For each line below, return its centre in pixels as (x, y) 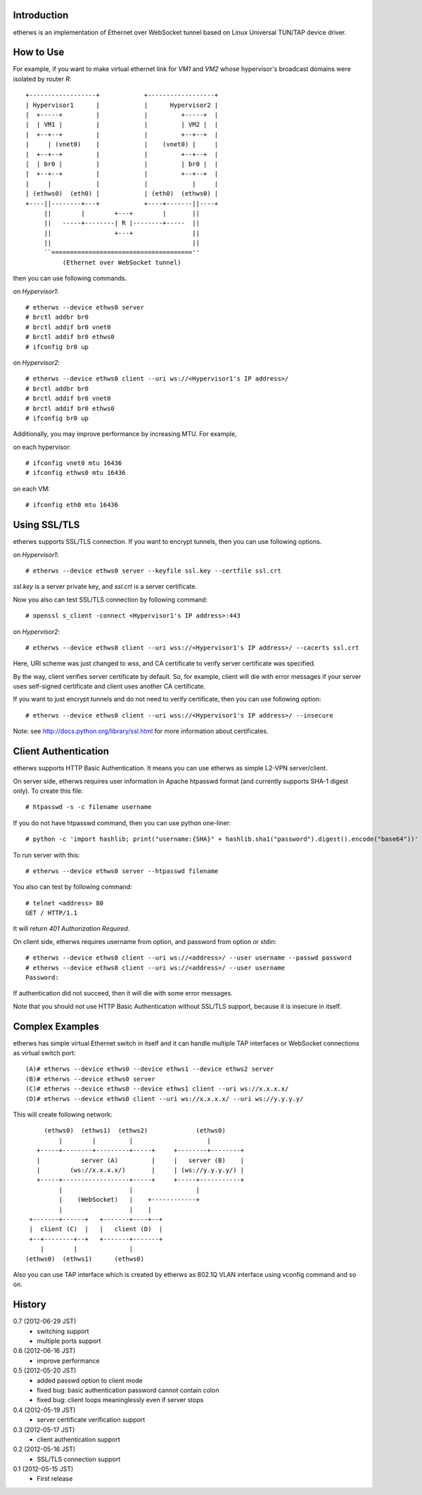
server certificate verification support (91, 1420)
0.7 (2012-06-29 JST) (45, 1321)
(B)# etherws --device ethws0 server (91, 1079)
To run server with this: (46, 855)
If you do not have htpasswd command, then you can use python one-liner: (122, 822)
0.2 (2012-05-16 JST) (44, 1449)
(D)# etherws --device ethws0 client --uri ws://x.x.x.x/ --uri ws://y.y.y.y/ (165, 1099)
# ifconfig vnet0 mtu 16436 (74, 463)
